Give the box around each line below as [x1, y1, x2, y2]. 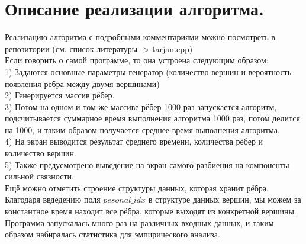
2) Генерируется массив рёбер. [5, 89, 115, 101]
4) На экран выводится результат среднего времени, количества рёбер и [5, 135, 263, 147]
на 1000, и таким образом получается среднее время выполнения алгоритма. [5, 123, 280, 136]
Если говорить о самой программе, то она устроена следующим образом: [5, 54, 269, 66]
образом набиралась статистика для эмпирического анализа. [5, 228, 220, 240]
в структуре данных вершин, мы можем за [148, 193, 301, 206]
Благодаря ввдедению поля [5, 193, 101, 206]
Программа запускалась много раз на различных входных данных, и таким [5, 216, 274, 229]
